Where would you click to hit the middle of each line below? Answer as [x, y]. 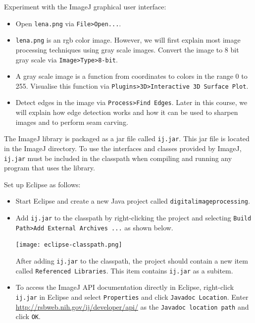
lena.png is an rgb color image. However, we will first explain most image [128, 40]
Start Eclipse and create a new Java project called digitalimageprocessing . [133, 201]
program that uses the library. [50, 168]
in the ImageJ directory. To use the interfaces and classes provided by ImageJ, [123, 148]
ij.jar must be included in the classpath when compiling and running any [118, 158]
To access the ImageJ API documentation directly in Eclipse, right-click [125, 287]
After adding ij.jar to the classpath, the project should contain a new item [132, 260]
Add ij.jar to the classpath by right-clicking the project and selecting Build [133, 217]
